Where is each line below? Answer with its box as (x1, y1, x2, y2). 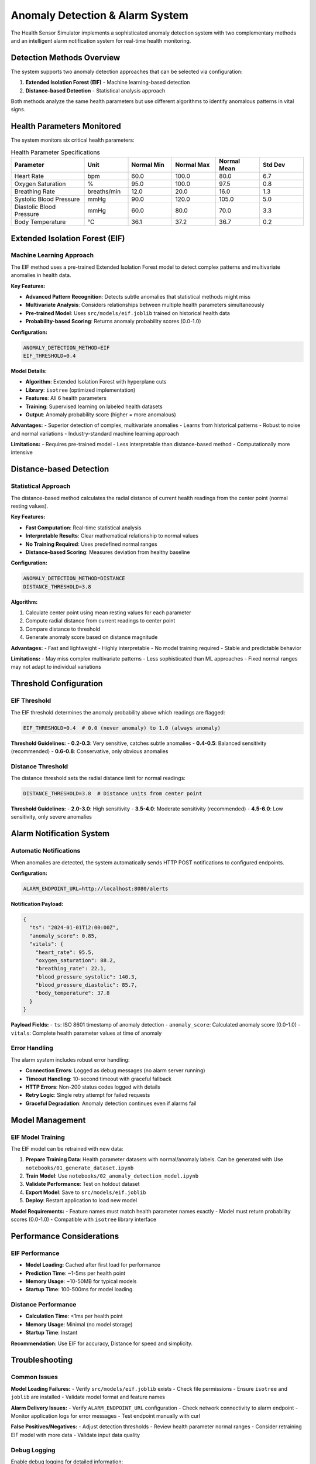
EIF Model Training (11, 1133, 66, 1141)
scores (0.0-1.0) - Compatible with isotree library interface (11, 1216, 157, 1223)
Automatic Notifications (11, 847, 81, 855)
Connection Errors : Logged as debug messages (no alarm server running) (25, 1067, 205, 1074)
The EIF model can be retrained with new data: (11, 1145, 123, 1152)
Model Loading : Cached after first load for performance (25, 1261, 161, 1268)
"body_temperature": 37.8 (35, 990, 110, 997)
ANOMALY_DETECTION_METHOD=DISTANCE (23, 575, 125, 582)
